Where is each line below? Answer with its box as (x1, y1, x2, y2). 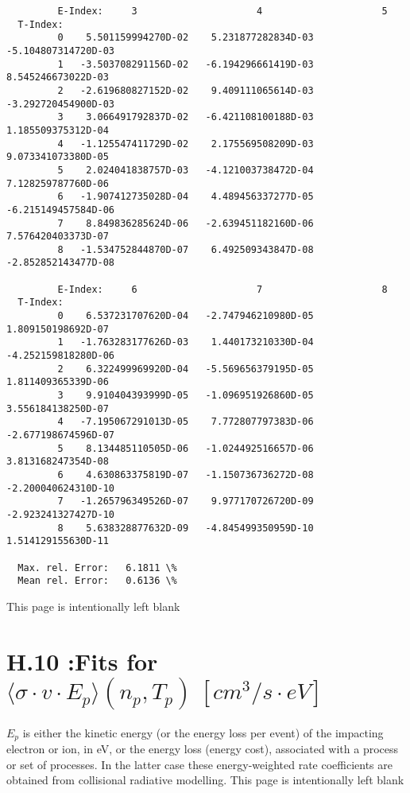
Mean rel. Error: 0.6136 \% (17, 575, 177, 587)
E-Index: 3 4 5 (57, 6, 388, 17)
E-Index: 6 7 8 (57, 283, 388, 295)
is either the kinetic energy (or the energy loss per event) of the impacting (22, 724, 384, 741)
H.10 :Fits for (6, 644, 158, 677)
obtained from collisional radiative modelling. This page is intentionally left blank (6, 772, 404, 788)
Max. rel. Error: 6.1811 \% (17, 562, 177, 573)
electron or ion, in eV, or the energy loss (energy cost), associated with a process (6, 741, 399, 757)
